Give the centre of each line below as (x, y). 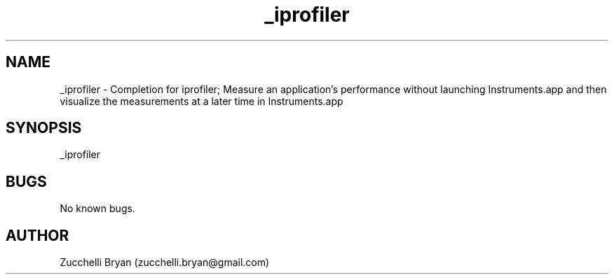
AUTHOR (37, 235)
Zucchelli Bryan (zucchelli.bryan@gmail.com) (165, 262)
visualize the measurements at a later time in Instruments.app (202, 101)
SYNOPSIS (44, 128)
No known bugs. (97, 209)
